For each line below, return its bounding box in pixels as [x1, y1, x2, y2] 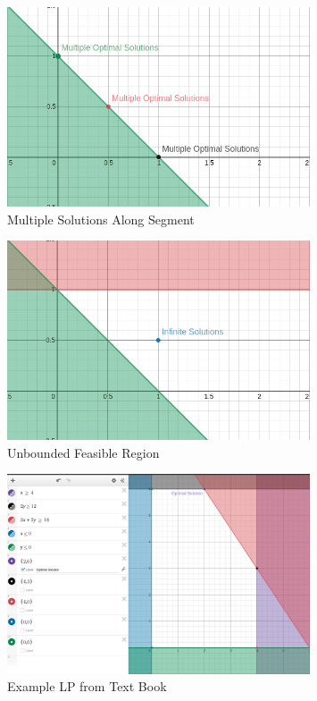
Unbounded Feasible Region [7, 443, 160, 461]
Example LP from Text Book [7, 677, 167, 696]
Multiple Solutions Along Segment [7, 209, 195, 228]
